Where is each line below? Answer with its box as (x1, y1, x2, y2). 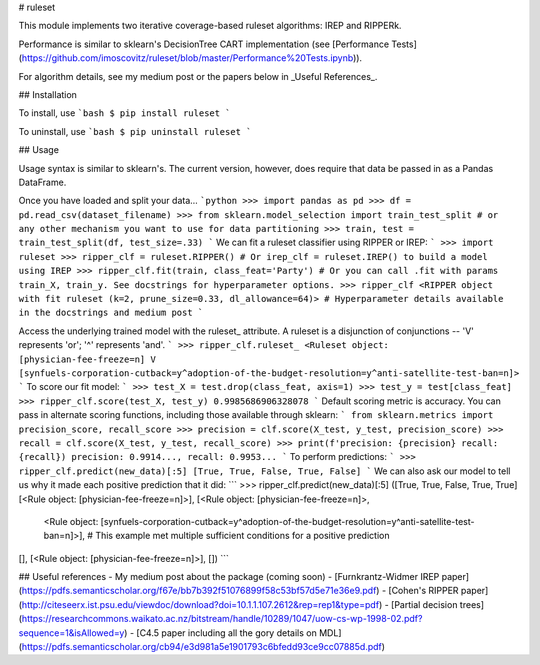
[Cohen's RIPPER (388, 585, 459, 597)
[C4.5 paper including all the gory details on (136, 626, 317, 639)
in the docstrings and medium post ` (18, 307, 204, 319)
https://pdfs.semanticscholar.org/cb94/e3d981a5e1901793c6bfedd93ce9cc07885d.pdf (21, 641, 382, 653)
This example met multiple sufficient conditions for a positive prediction (95, 530, 390, 542)
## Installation (18, 88, 77, 100)
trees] (459, 598, 485, 610)
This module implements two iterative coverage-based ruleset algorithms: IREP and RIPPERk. (18, 20, 402, 32)
